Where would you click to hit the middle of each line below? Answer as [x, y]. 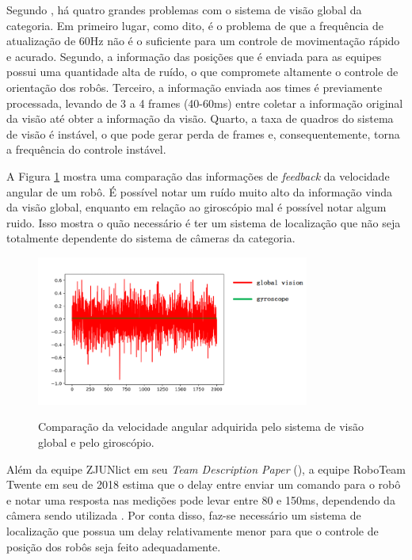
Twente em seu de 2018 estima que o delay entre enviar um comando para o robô [204, 484]
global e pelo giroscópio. [96, 442]
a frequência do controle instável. [86, 149]
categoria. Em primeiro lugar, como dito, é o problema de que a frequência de [195, 25]
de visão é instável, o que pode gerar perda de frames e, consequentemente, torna [203, 133]
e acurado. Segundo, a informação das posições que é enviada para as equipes [194, 56]
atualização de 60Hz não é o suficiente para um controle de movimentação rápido [203, 41]
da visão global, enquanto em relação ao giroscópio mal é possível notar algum [196, 207]
